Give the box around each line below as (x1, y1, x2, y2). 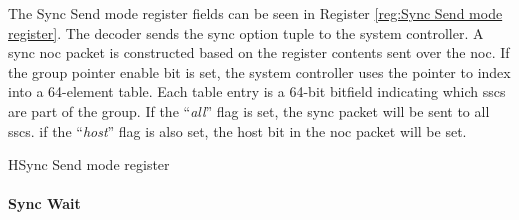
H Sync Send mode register (8, 154, 170, 175)
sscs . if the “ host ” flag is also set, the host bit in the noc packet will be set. (8, 120, 467, 141)
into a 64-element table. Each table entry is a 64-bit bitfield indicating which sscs (8, 81, 506, 102)
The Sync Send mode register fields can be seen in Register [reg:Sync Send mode (8, 3, 503, 23)
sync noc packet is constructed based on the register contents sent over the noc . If (8, 42, 510, 63)
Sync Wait (8, 193, 81, 214)
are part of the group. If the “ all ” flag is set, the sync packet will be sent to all (8, 100, 490, 121)
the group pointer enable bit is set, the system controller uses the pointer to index (8, 61, 511, 82)
